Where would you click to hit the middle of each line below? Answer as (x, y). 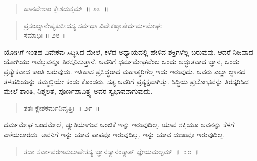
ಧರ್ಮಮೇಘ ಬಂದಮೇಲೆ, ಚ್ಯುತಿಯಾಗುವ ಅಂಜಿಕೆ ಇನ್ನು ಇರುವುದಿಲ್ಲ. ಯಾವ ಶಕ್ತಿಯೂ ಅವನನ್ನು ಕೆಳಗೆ (119, 124)
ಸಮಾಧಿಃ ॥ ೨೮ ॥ (45, 35)
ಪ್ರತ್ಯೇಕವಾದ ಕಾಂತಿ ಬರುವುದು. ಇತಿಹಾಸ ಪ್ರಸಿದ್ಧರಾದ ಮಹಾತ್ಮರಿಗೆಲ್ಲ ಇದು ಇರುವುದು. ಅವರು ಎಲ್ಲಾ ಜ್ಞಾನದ (125, 71)
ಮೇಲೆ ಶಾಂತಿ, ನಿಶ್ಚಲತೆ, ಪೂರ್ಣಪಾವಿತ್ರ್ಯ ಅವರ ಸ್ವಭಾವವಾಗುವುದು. (78, 91)
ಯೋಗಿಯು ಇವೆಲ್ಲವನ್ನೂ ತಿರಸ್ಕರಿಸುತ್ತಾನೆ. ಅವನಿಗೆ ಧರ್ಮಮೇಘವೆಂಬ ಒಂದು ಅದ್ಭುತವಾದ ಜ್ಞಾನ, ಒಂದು (122, 62)
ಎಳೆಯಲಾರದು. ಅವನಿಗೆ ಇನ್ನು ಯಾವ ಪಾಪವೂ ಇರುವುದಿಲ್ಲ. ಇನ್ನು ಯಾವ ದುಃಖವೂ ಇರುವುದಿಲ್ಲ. (115, 134)
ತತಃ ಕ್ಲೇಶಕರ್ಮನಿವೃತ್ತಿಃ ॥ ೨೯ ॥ (62, 107)
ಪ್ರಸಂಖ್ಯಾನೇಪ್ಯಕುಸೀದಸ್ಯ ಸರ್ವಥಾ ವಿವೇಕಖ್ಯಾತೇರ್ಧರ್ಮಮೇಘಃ (93, 25)
